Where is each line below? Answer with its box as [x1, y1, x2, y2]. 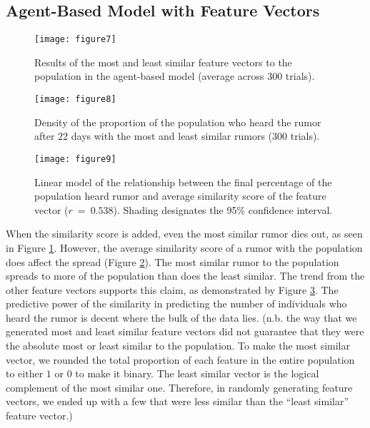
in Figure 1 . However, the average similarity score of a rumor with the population [6, 240, 363, 255]
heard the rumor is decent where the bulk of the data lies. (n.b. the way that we [6, 310, 357, 325]
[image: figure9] [34, 153, 116, 164]
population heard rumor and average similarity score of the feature [34, 188, 326, 203]
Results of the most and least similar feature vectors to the [34, 54, 292, 69]
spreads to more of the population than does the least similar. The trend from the [6, 268, 365, 283]
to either [6, 366, 44, 381]
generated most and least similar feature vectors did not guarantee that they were [6, 324, 364, 339]
